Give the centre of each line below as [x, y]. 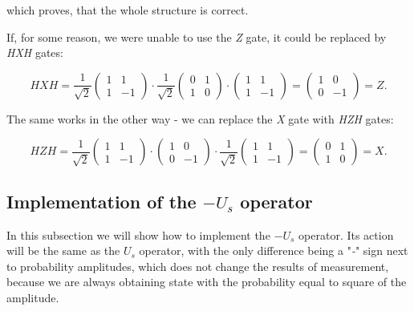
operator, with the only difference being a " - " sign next [274, 250]
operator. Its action [346, 234]
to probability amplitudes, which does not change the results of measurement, [198, 266]
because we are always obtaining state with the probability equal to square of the [207, 282]
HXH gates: [35, 53]
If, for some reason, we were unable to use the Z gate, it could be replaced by [197, 36]
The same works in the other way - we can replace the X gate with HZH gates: [200, 118]
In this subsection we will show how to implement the [138, 234]
